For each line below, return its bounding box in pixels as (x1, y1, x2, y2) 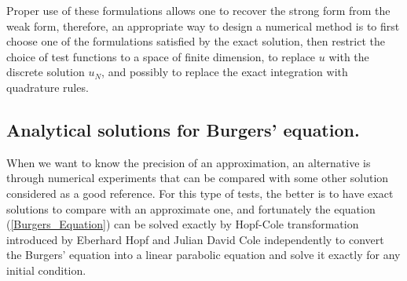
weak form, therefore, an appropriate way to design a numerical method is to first (6, 17, 400, 34)
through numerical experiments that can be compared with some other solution (6, 170, 389, 186)
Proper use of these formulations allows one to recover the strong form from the (6, 2, 390, 18)
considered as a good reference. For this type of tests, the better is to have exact (6, 184, 394, 201)
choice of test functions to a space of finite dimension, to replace (6, 48, 316, 64)
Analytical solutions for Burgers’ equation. (6, 117, 360, 141)
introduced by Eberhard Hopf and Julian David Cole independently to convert (6, 231, 384, 247)
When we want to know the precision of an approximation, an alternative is (6, 154, 371, 170)
